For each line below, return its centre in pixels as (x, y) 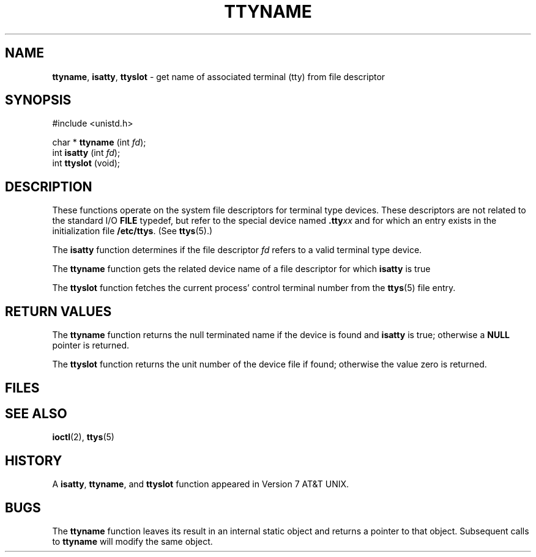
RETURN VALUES (58, 311)
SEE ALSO (36, 413)
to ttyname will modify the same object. (132, 542)
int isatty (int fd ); (86, 153)
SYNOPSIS (38, 100)
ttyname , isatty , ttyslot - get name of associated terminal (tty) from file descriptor (219, 76)
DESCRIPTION (49, 186)
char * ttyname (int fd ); (99, 142)
